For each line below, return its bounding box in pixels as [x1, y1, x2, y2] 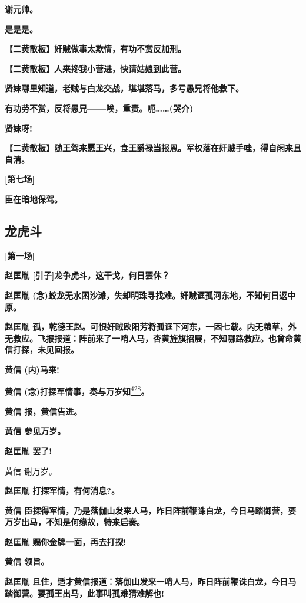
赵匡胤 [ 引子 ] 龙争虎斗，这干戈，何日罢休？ [5, 269, 170, 281]
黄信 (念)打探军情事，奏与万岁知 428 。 [5, 384, 149, 398]
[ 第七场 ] [5, 173, 35, 185]
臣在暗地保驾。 [5, 192, 62, 205]
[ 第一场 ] [5, 249, 35, 261]
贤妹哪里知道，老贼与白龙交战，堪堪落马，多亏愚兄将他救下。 [5, 82, 244, 94]
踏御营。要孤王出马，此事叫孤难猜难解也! [5, 586, 164, 599]
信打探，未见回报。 [5, 343, 79, 356]
